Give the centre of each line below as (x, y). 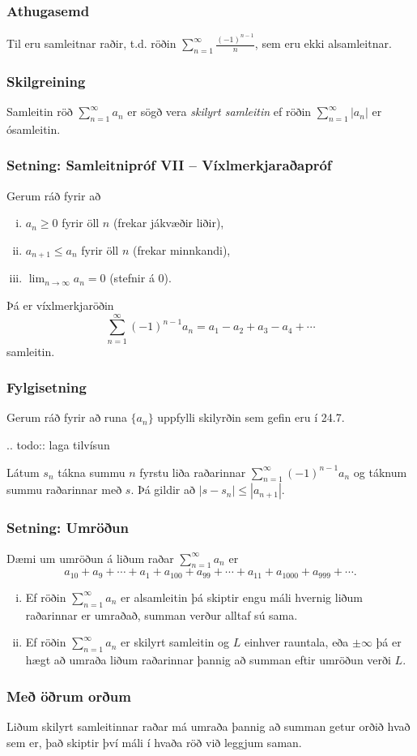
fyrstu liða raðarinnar (193, 472)
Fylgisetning (47, 387)
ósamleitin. (34, 129)
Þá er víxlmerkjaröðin (60, 305)
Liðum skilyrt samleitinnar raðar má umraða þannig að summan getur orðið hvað (208, 726)
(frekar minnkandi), (181, 249)
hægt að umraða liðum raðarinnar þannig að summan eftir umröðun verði (208, 660)
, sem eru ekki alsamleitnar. (323, 43)
